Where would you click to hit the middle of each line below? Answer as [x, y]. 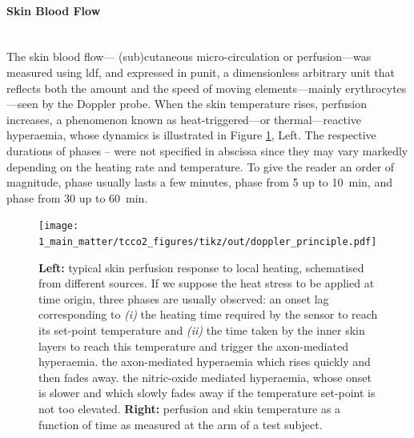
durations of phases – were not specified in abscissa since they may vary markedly [207, 150]
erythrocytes [376, 88]
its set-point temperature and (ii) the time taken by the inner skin [202, 330]
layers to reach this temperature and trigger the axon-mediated [193, 346]
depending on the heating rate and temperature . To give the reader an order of [201, 166]
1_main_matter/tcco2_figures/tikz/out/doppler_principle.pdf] [208, 241]
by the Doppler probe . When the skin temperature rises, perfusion [205, 104]
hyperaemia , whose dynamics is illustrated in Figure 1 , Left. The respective [191, 135]
